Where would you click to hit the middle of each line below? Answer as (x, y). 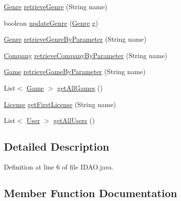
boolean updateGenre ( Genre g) (51, 23)
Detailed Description (57, 147)
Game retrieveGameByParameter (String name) (75, 71)
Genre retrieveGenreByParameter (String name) (75, 39)
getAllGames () (80, 87)
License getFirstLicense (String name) (60, 104)
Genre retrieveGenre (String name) (56, 6)
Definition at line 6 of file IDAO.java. (59, 166)
